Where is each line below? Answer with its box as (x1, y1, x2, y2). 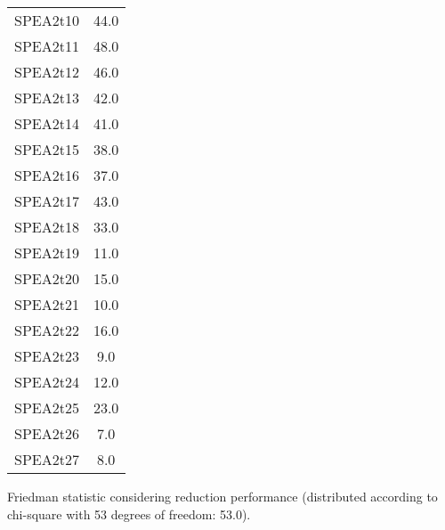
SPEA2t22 (14, 320, 79, 340)
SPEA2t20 (14, 268, 79, 289)
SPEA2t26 (14, 423, 79, 444)
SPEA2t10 (14, 10, 79, 30)
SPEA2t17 (14, 191, 79, 211)
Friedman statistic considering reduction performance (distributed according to (7, 487, 438, 505)
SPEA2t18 (14, 216, 79, 237)
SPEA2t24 (14, 371, 79, 392)
